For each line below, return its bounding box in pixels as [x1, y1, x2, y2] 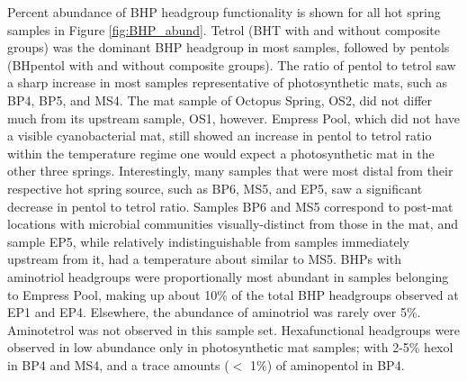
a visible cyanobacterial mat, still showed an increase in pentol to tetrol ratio [7, 126, 432, 145]
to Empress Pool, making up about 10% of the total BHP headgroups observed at [7, 285, 459, 304]
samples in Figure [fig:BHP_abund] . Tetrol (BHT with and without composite [7, 20, 441, 39]
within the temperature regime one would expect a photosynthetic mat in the [7, 143, 435, 162]
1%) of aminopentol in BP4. [250, 355, 405, 374]
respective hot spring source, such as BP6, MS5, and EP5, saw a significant [7, 178, 423, 197]
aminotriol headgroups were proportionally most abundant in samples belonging [7, 267, 449, 286]
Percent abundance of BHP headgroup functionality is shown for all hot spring [7, 3, 441, 21]
